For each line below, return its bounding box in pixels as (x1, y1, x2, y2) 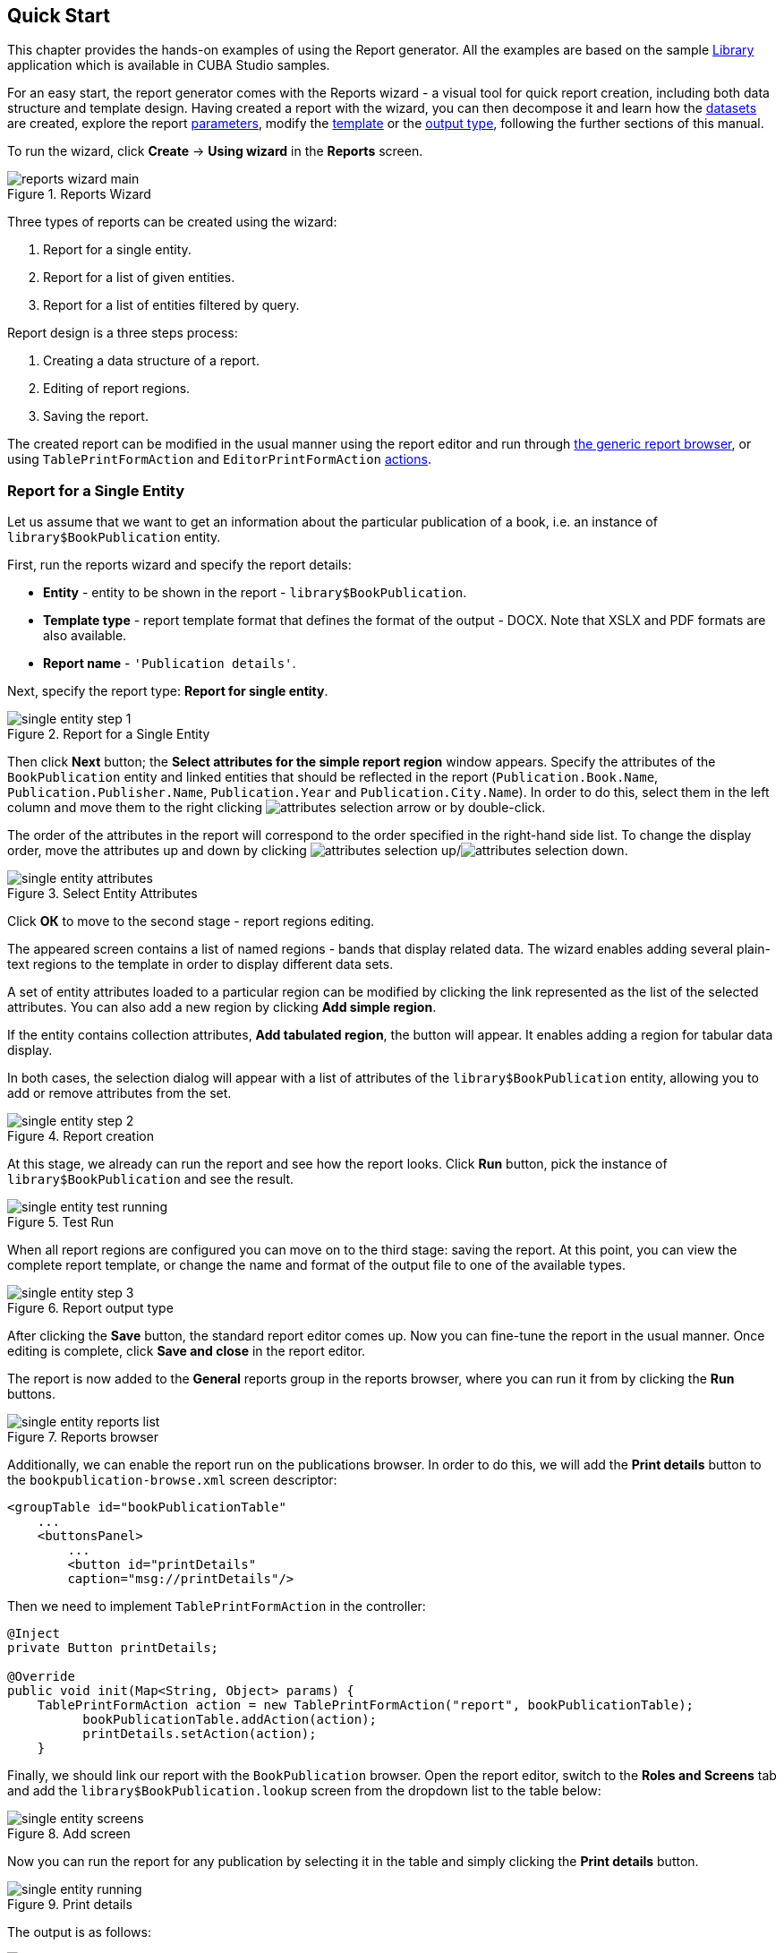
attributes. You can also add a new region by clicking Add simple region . (7, 999, 437, 1015)
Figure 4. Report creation (7, 1128, 154, 1144)
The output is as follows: (7, 1924, 151, 1940)
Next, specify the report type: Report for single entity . (7, 683, 328, 699)
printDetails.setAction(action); (82, 1726, 317, 1742)
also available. (43, 628, 127, 644)
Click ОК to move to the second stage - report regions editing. (7, 913, 375, 929)
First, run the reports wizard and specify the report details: (7, 557, 352, 573)
